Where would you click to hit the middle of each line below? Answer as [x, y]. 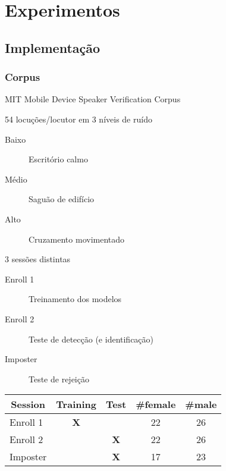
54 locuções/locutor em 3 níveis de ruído [79, 119]
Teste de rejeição [59, 379]
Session [28, 404]
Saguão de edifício [62, 199]
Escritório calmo [58, 159]
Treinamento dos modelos [75, 299]
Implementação [53, 47]
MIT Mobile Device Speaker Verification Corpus [93, 99]
